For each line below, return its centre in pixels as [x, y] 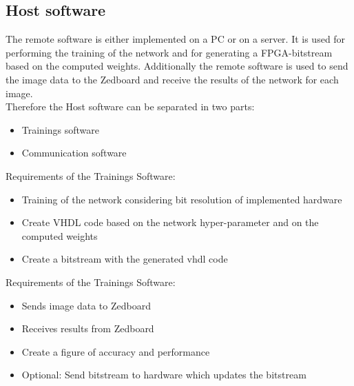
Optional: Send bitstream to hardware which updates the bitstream [164, 375]
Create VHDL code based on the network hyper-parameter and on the [170, 222]
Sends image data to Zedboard [86, 305]
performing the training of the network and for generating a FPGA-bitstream [169, 52]
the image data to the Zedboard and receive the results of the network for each [172, 79]
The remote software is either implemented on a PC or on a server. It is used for [176, 39]
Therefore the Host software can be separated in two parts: [130, 106]
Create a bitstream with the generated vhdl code [125, 259]
